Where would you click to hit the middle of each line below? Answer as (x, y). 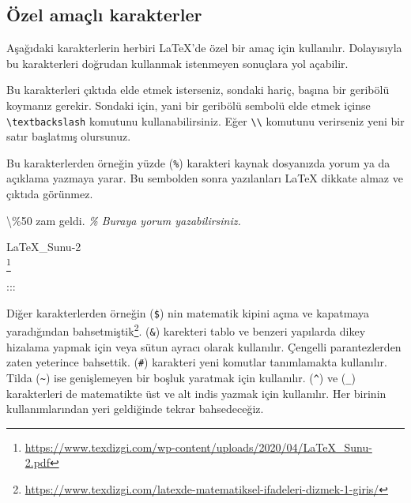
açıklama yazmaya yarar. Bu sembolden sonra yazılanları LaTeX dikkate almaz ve (205, 178)
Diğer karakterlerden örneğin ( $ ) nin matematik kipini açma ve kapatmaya (188, 312)
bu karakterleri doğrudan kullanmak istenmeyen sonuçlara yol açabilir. (177, 63)
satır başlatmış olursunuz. (69, 136)
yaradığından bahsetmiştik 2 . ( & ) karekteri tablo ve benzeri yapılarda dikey (186, 330)
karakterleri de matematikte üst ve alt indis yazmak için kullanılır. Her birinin (196, 393)
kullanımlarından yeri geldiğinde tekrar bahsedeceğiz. (135, 409)
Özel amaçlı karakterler (104, 15)
